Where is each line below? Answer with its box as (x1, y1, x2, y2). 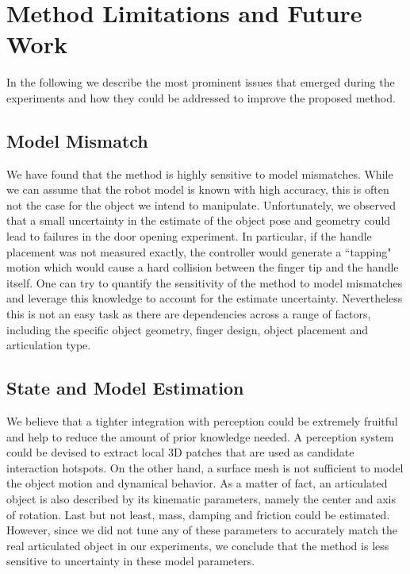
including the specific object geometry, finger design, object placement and (6, 321, 369, 337)
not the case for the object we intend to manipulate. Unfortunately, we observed (6, 196, 397, 213)
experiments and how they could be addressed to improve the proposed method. (6, 89, 396, 106)
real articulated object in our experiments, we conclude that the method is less (6, 537, 389, 553)
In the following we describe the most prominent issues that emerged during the (6, 74, 395, 91)
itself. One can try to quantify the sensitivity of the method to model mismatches (6, 274, 403, 291)
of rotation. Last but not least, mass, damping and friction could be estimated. (6, 506, 390, 522)
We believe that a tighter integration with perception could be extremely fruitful (6, 413, 398, 430)
